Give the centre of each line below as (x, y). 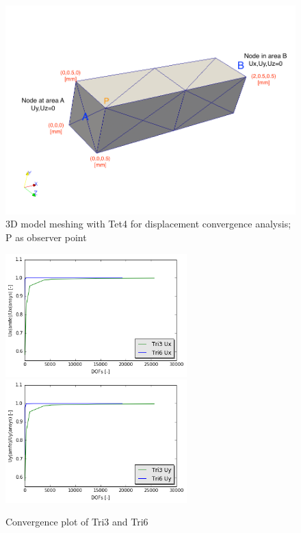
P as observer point (46, 237)
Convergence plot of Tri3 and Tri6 (77, 522)
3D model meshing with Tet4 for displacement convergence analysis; (148, 224)
